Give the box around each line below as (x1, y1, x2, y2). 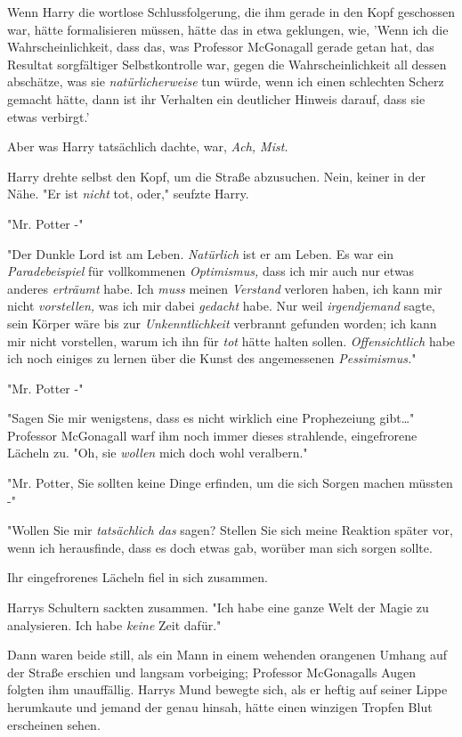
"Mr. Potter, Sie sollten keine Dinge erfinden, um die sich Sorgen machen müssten (7, 474, 453, 492)
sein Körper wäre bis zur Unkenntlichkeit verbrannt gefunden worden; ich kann (7, 313, 437, 332)
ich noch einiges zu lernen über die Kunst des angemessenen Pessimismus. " (7, 349, 417, 368)
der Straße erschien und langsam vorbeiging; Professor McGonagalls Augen (7, 662, 417, 681)
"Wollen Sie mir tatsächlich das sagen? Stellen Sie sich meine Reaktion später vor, (7, 521, 453, 539)
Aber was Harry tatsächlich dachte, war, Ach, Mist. (7, 137, 288, 156)
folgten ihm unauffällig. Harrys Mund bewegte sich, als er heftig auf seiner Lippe (7, 680, 448, 699)
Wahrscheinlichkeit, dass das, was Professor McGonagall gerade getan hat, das (7, 37, 434, 56)
